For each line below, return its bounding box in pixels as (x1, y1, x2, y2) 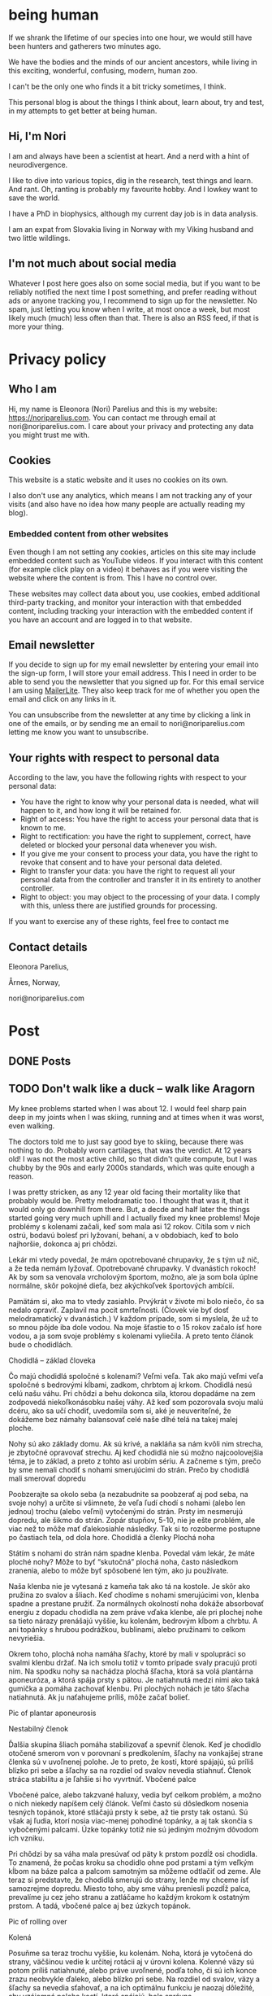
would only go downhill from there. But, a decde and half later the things (8, 1204, 250, 1214)
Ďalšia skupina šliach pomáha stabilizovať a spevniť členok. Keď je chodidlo (8, 1740, 261, 1749)
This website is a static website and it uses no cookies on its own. (8, 475, 229, 485)
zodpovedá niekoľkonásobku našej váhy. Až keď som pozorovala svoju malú (8, 1397, 264, 1407)
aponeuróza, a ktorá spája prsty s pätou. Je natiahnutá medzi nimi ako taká (8, 1674, 260, 1684)
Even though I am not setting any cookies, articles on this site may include (8, 547, 257, 557)
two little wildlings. (8, 233, 71, 243)
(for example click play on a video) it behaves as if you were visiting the (8, 564, 248, 574)
